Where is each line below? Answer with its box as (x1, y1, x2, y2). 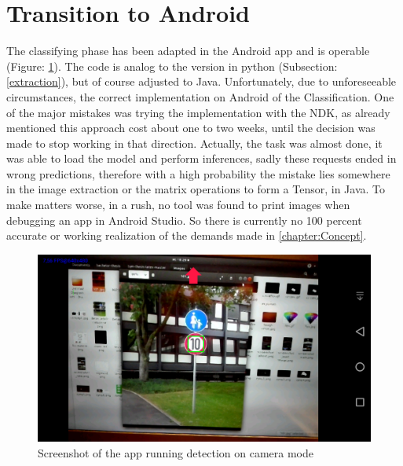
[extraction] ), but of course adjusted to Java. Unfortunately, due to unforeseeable (6, 73, 397, 90)
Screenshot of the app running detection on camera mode (38, 444, 313, 460)
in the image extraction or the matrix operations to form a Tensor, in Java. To (6, 181, 386, 197)
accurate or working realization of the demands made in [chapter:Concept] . (6, 227, 367, 244)
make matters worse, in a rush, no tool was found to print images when (6, 196, 350, 213)
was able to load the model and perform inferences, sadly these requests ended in (6, 150, 397, 167)
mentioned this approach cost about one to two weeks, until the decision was (6, 119, 376, 136)
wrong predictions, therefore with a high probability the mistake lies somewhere (6, 165, 390, 182)
